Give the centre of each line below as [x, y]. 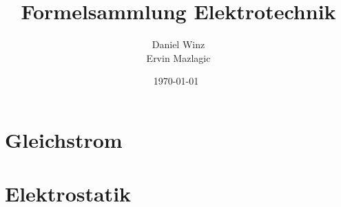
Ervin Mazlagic [178, 57]
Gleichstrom [64, 139]
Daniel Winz [178, 44]
